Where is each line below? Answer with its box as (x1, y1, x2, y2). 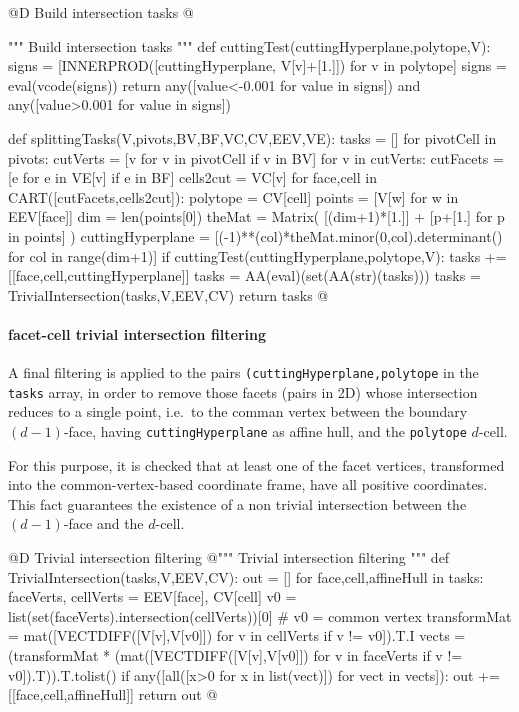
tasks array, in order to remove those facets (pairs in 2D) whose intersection (8, 381, 478, 402)
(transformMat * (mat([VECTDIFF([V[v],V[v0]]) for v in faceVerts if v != (8, 645, 463, 666)
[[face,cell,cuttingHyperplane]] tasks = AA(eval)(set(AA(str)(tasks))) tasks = (8, 265, 481, 286)
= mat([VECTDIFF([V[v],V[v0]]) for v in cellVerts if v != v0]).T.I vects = (8, 625, 466, 646)
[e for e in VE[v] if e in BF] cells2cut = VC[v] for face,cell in (8, 167, 377, 188)
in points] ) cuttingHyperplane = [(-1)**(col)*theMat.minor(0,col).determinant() (8, 225, 503, 246)
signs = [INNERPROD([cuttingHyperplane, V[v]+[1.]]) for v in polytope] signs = (8, 55, 507, 76)
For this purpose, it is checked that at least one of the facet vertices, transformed (8, 454, 505, 475)
